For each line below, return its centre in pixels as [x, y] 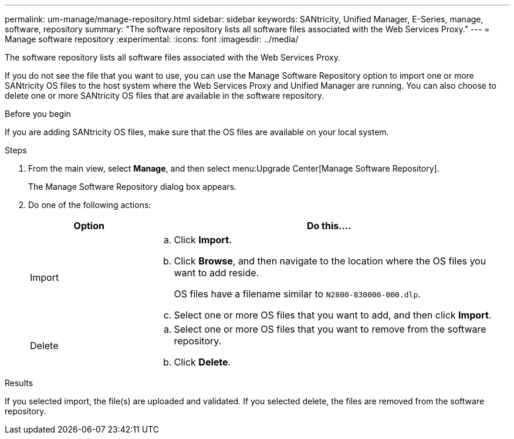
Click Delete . [202, 362]
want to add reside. [217, 273]
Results [19, 383]
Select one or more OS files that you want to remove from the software [330, 329]
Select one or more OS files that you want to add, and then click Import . [333, 315]
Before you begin [38, 114]
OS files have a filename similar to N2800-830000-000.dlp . [297, 294]
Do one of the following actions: [90, 205]
